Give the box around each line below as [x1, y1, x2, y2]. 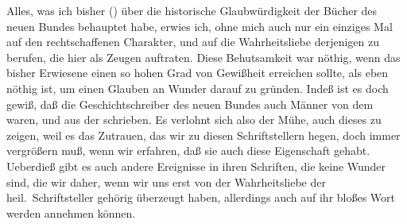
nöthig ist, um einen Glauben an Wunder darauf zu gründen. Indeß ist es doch [6, 79, 389, 96]
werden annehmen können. [6, 204, 136, 221]
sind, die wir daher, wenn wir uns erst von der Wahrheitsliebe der [6, 173, 326, 190]
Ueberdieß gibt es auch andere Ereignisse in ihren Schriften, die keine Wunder [6, 157, 386, 174]
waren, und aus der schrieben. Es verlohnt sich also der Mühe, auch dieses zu [6, 111, 382, 128]
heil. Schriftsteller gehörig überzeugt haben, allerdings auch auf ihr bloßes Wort [6, 189, 396, 206]
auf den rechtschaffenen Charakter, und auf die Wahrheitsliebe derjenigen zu [6, 33, 379, 50]
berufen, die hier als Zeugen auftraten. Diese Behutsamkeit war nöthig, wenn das [6, 48, 401, 65]
